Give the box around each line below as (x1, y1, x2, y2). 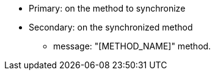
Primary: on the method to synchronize (29, 3, 186, 13)
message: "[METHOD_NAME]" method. (53, 41, 211, 51)
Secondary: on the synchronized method (29, 22, 193, 32)
